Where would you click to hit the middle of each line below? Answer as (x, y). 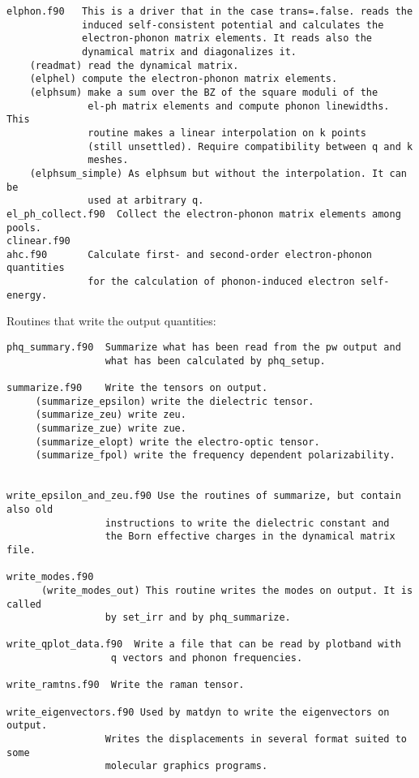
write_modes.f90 (50, 577)
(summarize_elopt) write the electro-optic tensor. (177, 442)
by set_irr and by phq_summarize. (198, 618)
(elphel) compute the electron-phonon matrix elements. (184, 79)
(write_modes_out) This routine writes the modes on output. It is (227, 590)
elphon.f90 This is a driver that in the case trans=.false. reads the (210, 11)
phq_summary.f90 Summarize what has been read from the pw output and (204, 348)
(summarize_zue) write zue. (111, 428)
